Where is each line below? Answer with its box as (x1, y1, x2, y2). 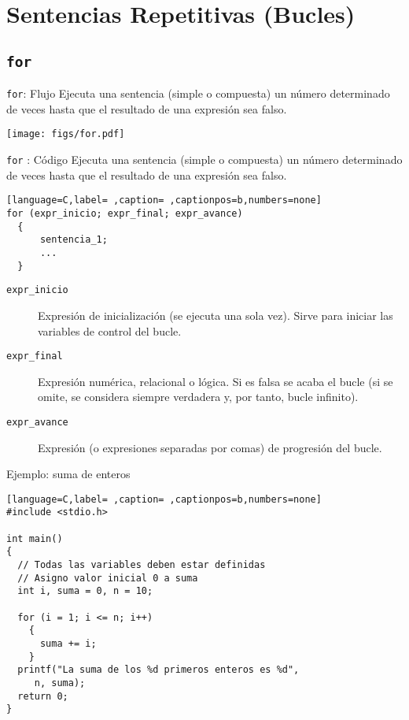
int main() (6, 533, 63, 544)
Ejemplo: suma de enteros (6, 466, 131, 482)
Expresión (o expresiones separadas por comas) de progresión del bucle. (38, 439, 382, 455)
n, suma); (34, 677, 86, 688)
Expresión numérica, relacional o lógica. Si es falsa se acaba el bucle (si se (38, 373, 393, 389)
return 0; (17, 690, 68, 702)
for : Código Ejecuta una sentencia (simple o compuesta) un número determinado (6, 151, 403, 168)
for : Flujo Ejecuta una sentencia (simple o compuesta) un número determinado (6, 85, 390, 102)
